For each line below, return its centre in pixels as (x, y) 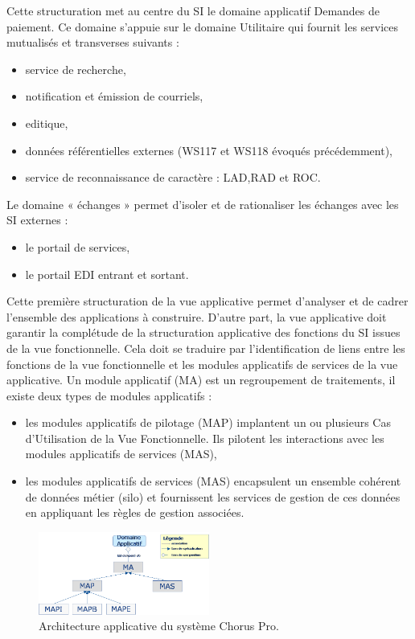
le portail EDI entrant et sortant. (107, 274)
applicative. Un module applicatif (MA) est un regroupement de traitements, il (201, 380)
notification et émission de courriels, (114, 96)
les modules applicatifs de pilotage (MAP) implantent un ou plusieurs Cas (208, 422)
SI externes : (37, 220)
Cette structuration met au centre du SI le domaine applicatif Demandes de (193, 10)
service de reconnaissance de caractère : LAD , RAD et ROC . (173, 177)
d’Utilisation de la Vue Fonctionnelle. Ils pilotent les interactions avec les (205, 438)
